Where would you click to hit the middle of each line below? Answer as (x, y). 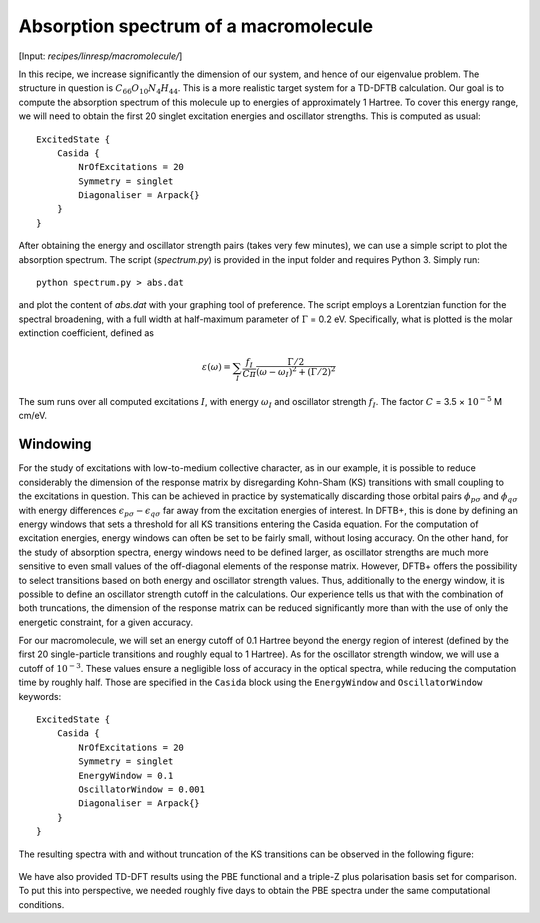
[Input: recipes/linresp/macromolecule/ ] (100, 56)
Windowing (55, 444)
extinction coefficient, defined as (86, 333)
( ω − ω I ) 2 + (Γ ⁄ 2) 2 (295, 372)
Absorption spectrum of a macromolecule (196, 26)
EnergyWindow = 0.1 (126, 775)
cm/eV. (33, 416)
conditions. (41, 904)
